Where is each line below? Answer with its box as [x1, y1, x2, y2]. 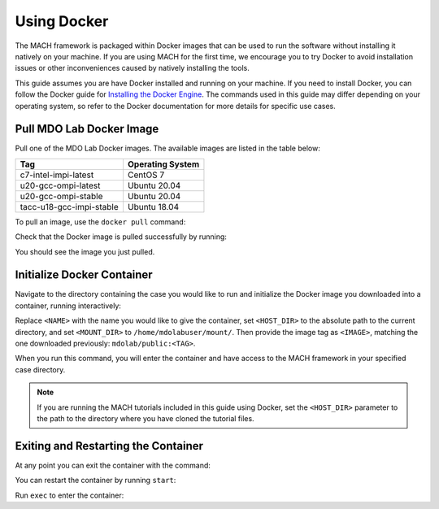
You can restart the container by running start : [15, 476, 176, 485]
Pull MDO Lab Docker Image [15, 122, 159, 136]
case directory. [15, 364, 66, 374]
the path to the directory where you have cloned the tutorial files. [37, 414, 255, 423]
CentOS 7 [127, 169, 165, 181]
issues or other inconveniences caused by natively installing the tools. [15, 63, 250, 73]
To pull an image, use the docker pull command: [15, 216, 186, 227]
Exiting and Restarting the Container [15, 439, 203, 453]
